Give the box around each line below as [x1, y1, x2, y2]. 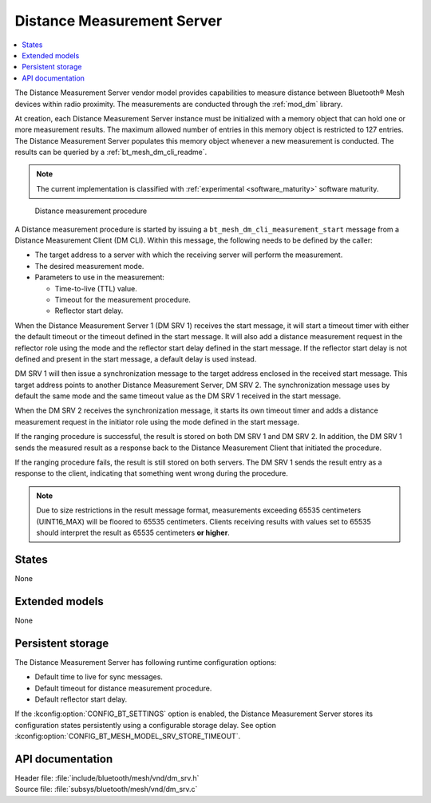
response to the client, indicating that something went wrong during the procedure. [14, 469, 289, 478]
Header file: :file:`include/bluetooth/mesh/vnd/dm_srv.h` [14, 773, 200, 782]
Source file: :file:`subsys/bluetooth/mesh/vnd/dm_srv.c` [14, 785, 198, 794]
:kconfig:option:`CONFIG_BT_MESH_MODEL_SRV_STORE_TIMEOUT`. [14, 731, 241, 742]
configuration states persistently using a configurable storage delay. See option [14, 720, 277, 730]
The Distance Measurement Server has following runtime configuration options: [14, 657, 277, 667]
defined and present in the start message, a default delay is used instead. [14, 354, 257, 363]
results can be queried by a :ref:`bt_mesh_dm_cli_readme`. [14, 148, 208, 157]
